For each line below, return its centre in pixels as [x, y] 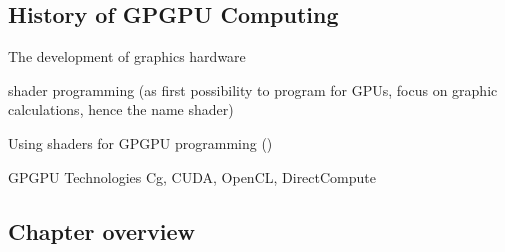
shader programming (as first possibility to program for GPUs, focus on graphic [253, 89]
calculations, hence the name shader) [121, 109]
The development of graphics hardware [127, 56]
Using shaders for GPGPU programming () [140, 142]
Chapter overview [101, 230]
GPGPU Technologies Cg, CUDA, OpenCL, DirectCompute [192, 176]
